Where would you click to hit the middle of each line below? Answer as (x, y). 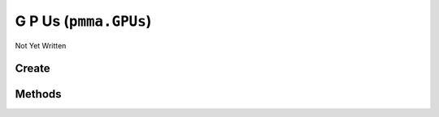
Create (33, 69)
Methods (38, 94)
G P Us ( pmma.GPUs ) (83, 21)
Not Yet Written (41, 45)
